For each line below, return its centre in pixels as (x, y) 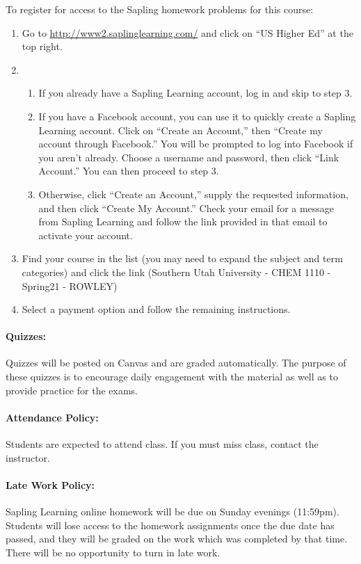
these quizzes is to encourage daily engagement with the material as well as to (172, 377)
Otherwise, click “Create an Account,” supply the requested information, (193, 194)
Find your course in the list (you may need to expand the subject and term (182, 258)
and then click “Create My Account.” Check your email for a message (186, 208)
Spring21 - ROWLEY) (70, 285)
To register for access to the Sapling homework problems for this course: (160, 9)
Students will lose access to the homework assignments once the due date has (170, 525)
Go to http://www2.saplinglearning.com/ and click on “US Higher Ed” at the (187, 32)
